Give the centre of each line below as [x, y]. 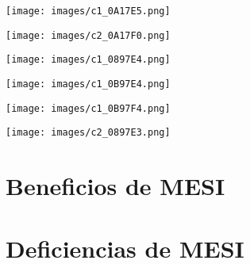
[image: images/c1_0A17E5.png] [88, 11]
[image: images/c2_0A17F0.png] [88, 35]
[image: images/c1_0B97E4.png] [88, 84]
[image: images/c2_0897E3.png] [88, 133]
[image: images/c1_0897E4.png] [88, 60]
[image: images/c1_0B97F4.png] [88, 108]
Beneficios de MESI [115, 186]
